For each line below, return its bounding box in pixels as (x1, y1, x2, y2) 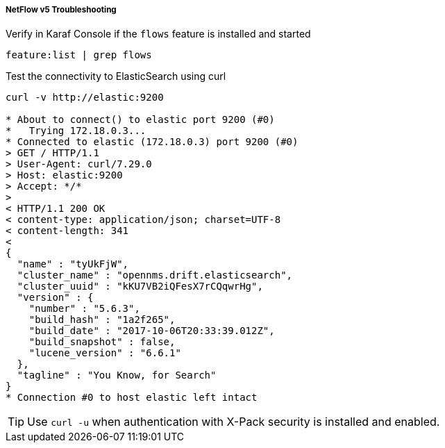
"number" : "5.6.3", (28, 303, 140, 315)
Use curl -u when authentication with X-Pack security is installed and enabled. (27, 415, 440, 429)
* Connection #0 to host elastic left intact (6, 392, 258, 404)
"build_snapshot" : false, (28, 336, 176, 348)
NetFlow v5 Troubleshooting (6, 5, 117, 15)
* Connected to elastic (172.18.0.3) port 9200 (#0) (6, 136, 299, 148)
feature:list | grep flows (6, 49, 152, 61)
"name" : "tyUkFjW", (17, 258, 129, 270)
